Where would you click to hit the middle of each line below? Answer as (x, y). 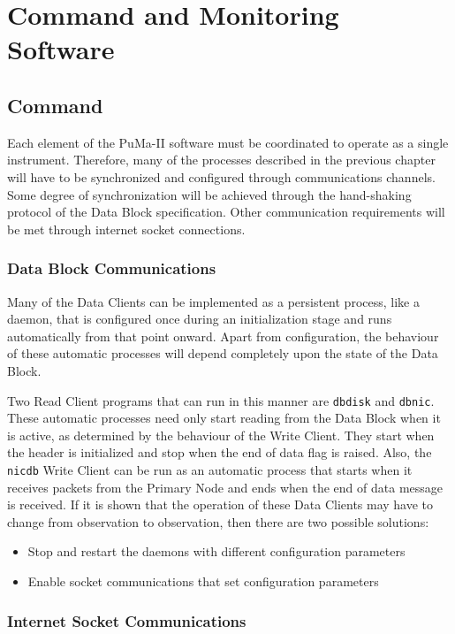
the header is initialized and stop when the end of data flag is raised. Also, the (220, 452)
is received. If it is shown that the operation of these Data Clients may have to (220, 504)
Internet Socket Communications (127, 620)
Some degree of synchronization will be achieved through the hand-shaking (209, 194)
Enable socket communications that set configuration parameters (203, 581)
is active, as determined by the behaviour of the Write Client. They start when (221, 435)
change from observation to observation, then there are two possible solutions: (218, 521)
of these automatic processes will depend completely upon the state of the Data (223, 353)
